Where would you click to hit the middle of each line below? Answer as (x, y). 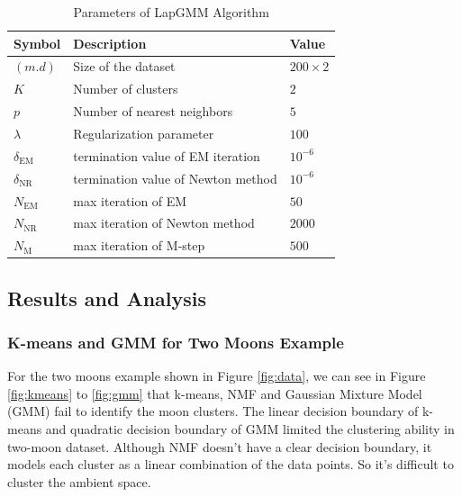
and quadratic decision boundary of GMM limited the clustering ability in (250, 429)
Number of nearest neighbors (153, 111)
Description (110, 43)
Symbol (37, 43)
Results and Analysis (107, 298)
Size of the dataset (124, 66)
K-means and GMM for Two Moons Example (176, 342)
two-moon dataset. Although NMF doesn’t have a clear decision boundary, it (220, 446)
